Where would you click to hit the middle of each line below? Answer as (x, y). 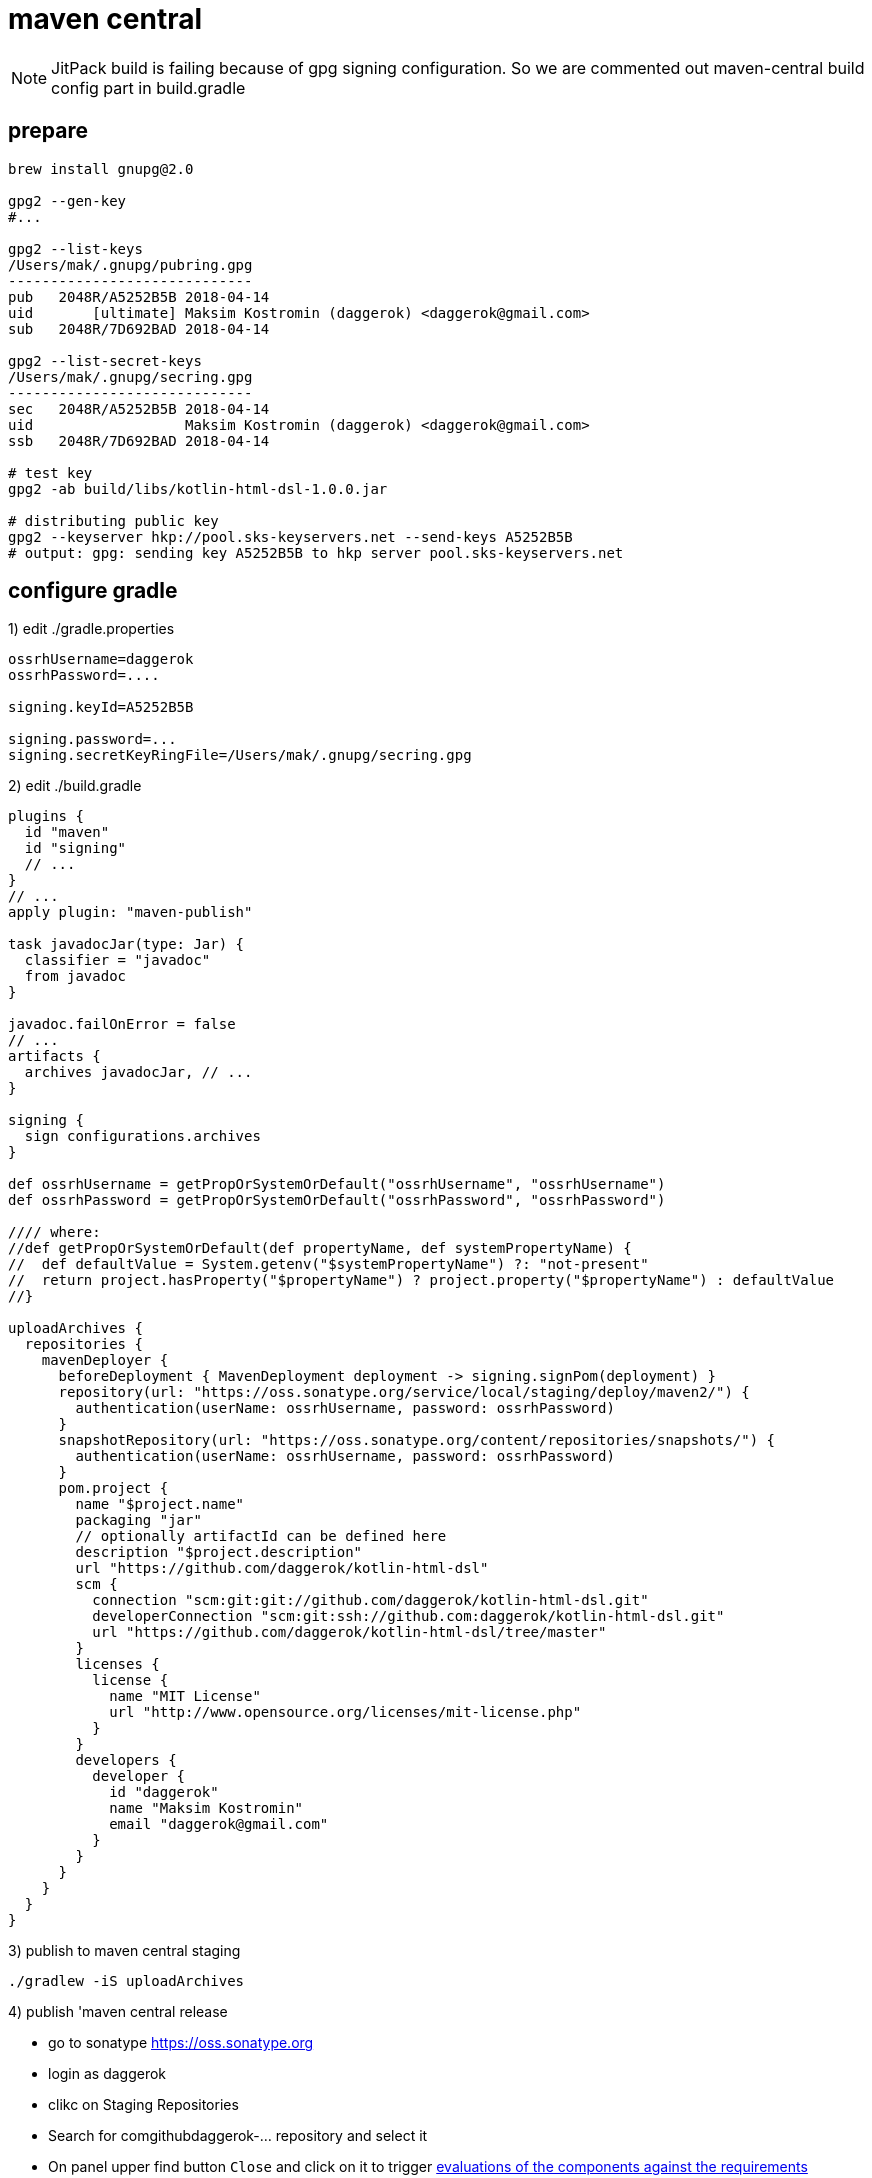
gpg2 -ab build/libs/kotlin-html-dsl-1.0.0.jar (198, 488)
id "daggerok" (164, 1792)
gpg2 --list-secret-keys (105, 360)
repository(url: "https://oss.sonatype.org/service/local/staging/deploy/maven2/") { (404, 1392)
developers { (126, 1760)
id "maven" (67, 832)
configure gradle (93, 591)
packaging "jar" (138, 1520)
